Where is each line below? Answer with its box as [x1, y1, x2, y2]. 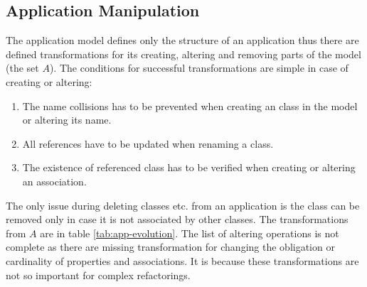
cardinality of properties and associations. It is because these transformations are [6, 253, 359, 268]
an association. [22, 173, 87, 188]
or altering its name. [22, 112, 112, 127]
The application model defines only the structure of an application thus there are [6, 33, 359, 48]
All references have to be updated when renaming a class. [22, 136, 274, 151]
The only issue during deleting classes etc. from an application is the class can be [6, 197, 360, 212]
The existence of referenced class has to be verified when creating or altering [22, 160, 356, 175]
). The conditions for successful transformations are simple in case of [49, 60, 349, 75]
